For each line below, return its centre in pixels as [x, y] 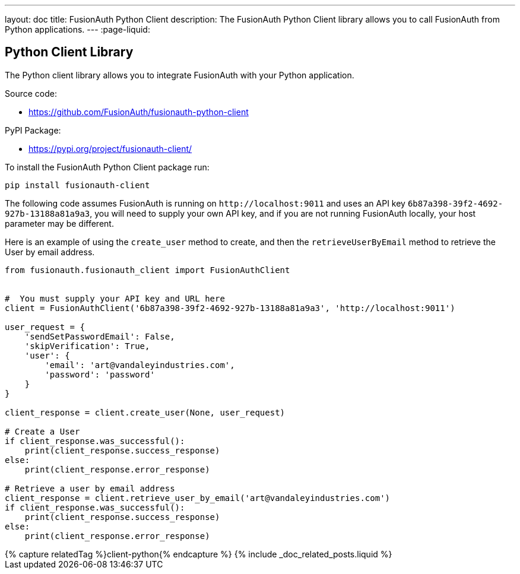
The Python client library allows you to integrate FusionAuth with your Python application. [180, 75]
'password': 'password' [100, 374]
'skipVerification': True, [87, 346]
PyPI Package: [33, 130]
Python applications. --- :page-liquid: [77, 29]
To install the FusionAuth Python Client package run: [107, 167]
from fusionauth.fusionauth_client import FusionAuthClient [148, 270]
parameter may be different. [59, 223]
